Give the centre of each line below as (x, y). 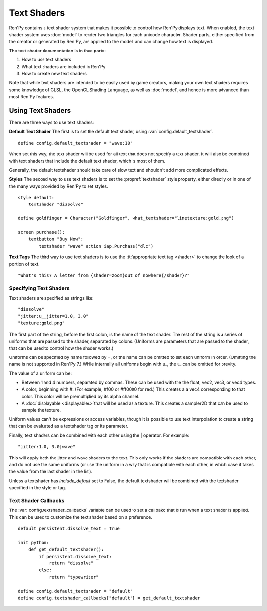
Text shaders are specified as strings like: (51, 298)
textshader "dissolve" (56, 204)
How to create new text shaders (54, 73)
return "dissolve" (71, 563)
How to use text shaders (46, 60)
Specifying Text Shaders (39, 288)
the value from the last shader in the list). (51, 472)
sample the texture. (41, 410)
